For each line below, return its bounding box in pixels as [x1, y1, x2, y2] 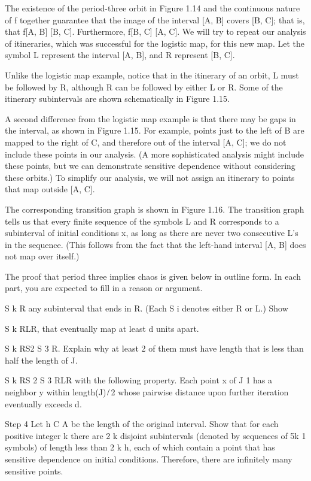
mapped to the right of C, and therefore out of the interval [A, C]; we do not [5, 135, 286, 148]
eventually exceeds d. [5, 397, 82, 410]
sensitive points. [5, 464, 63, 477]
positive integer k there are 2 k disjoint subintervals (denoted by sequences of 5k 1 [5, 429, 306, 441]
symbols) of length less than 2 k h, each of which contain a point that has [5, 441, 275, 453]
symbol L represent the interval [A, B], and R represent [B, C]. [5, 49, 235, 61]
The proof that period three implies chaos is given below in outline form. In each [5, 270, 301, 282]
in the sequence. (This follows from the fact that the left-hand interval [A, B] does [5, 238, 306, 250]
